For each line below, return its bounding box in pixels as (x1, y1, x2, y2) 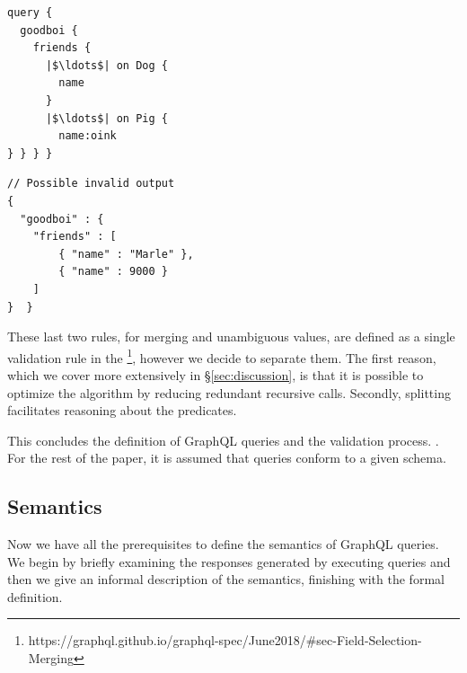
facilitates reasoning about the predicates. (7, 401, 237, 420)
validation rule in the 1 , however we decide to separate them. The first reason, (7, 345, 436, 367)
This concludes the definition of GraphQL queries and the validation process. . (7, 430, 439, 449)
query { (7, 6, 53, 19)
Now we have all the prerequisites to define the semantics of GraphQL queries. (7, 535, 439, 553)
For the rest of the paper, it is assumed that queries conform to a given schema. (7, 448, 446, 467)
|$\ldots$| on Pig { (45, 111, 168, 125)
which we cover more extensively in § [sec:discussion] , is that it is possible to (7, 365, 424, 384)
